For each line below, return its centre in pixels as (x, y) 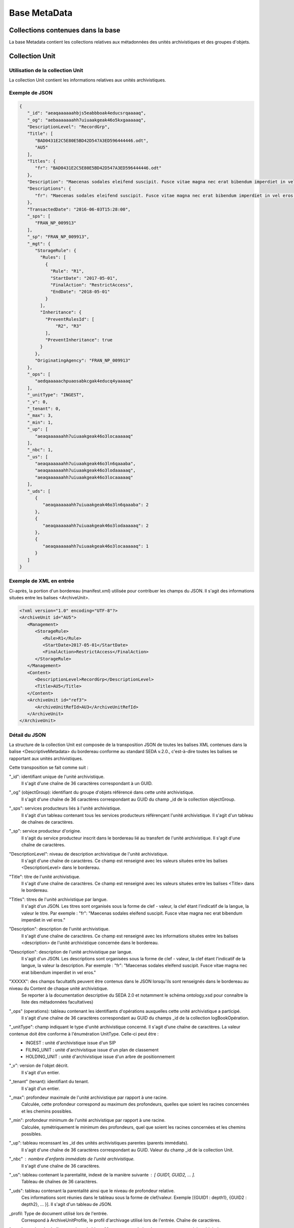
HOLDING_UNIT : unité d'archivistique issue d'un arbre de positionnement (100, 1057)
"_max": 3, (40, 416)
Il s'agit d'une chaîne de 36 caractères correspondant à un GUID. (87, 783)
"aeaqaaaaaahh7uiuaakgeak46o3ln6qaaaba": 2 (96, 505)
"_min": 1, (40, 422)
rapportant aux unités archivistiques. (46, 758)
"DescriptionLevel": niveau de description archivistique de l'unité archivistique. (89, 854)
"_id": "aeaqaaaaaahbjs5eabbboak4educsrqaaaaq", (87, 113)
